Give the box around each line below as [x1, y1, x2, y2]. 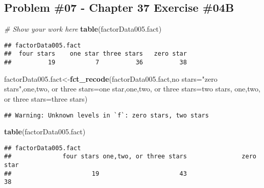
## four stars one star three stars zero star [4, 50, 187, 58]
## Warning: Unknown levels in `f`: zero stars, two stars [4, 111, 209, 119]
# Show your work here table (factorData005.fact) [4, 24, 162, 34]
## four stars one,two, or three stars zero [4, 153, 256, 160]
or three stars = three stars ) [4, 93, 88, 104]
